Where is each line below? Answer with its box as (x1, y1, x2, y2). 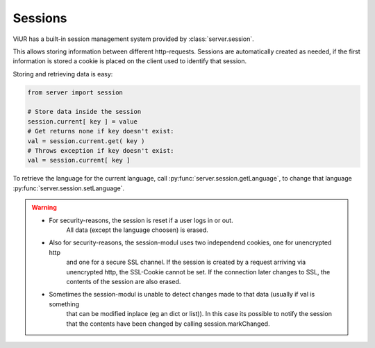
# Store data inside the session (27, 108, 142, 116)
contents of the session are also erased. (66, 277, 181, 285)
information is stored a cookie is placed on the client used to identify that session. (12, 57, 247, 65)
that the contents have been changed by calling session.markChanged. (66, 320, 270, 328)
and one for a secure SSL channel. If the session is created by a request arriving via (66, 258, 306, 267)
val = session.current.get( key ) (27, 137, 145, 145)
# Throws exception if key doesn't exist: (27, 147, 174, 155)
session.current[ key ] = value (27, 117, 138, 125)
